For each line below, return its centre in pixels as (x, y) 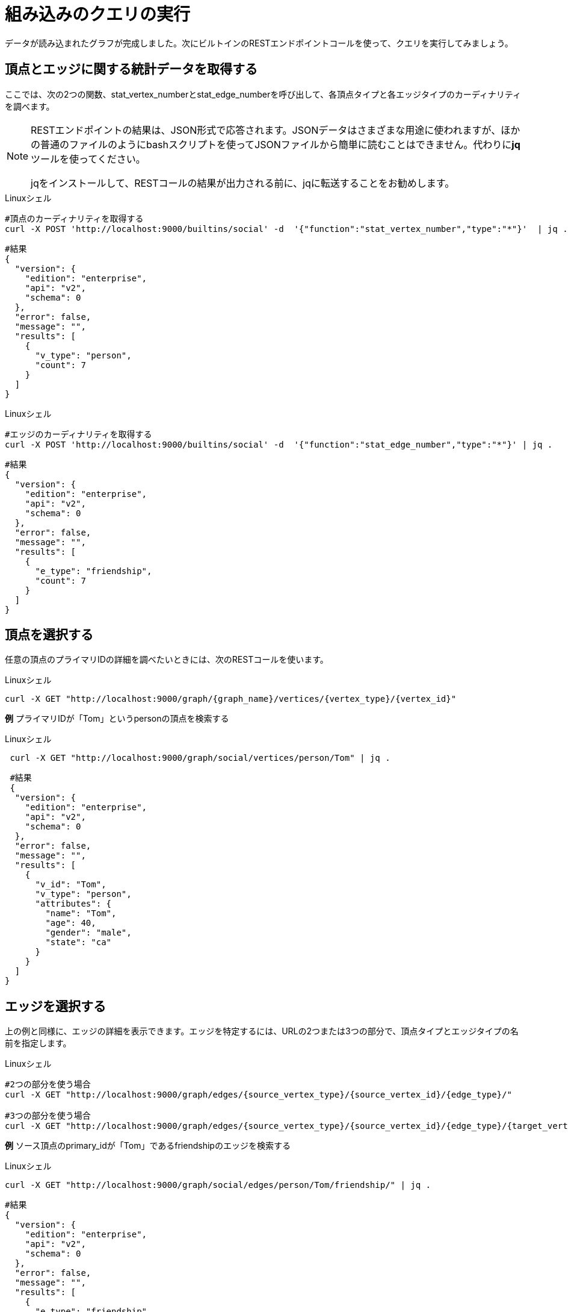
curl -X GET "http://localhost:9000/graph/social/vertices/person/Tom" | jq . (200, 758)
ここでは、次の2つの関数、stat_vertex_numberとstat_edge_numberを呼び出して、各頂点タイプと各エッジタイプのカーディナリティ (263, 94)
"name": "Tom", (81, 914)
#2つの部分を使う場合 (48, 1085)
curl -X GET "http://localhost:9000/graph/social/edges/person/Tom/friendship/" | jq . (218, 1185)
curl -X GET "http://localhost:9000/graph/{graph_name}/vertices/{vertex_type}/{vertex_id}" (231, 699)
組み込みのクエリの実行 (98, 14)
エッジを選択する (55, 1006)
